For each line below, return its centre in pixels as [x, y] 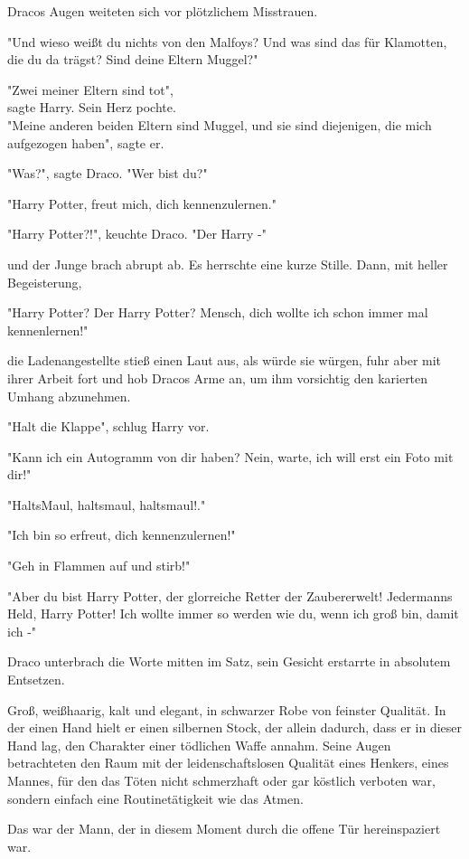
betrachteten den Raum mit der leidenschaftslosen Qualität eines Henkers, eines [228, 763]
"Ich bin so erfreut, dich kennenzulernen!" [122, 535]
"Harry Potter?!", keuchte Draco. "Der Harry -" [137, 234]
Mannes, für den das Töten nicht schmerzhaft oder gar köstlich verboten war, [221, 780]
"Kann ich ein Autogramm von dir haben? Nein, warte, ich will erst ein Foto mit [230, 456]
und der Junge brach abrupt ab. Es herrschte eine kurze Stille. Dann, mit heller [228, 264]
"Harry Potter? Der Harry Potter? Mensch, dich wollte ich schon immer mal [218, 312]
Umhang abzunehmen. [69, 396]
